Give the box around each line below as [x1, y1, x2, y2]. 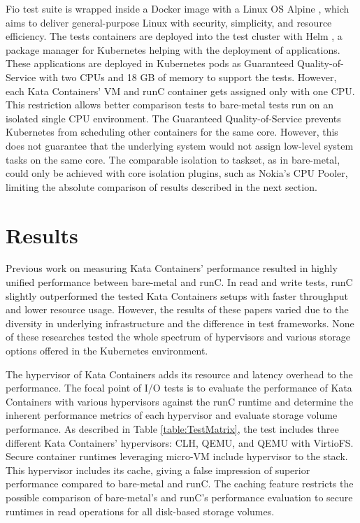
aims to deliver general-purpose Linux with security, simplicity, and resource [6, 15, 332, 29]
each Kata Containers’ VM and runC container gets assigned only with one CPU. [6, 83, 355, 98]
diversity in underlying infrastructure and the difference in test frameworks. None [6, 315, 354, 330]
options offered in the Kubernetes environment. [6, 343, 208, 357]
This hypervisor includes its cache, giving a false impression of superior [6, 462, 310, 477]
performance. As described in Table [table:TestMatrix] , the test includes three [6, 421, 339, 436]
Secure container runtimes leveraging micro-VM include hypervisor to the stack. [6, 449, 348, 464]
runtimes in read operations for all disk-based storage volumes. [6, 503, 275, 518]
